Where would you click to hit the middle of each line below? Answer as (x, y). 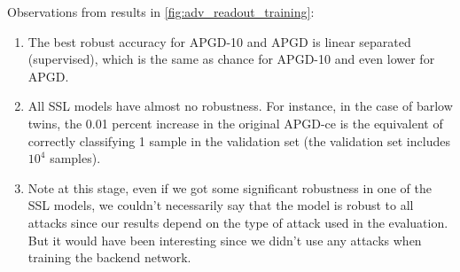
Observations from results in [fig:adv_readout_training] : (161, 12)
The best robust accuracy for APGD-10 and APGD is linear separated (219, 41)
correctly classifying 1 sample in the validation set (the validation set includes (239, 140)
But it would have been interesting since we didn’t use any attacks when (225, 240)
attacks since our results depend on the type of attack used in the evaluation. (238, 222)
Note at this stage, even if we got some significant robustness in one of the (230, 187)
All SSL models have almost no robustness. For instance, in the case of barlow (240, 106)
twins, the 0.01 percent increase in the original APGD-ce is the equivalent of (235, 123)
